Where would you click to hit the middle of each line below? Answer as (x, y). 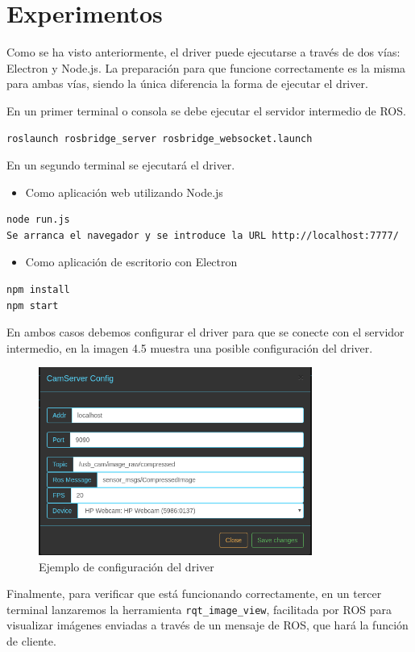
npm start (33, 305)
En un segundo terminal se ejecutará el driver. (121, 165)
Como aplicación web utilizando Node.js (124, 192)
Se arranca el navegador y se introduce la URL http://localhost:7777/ (203, 235)
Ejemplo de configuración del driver (127, 566)
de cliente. (31, 640)
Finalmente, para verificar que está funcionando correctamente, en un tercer (194, 593)
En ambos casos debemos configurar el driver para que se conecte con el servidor (205, 332)
